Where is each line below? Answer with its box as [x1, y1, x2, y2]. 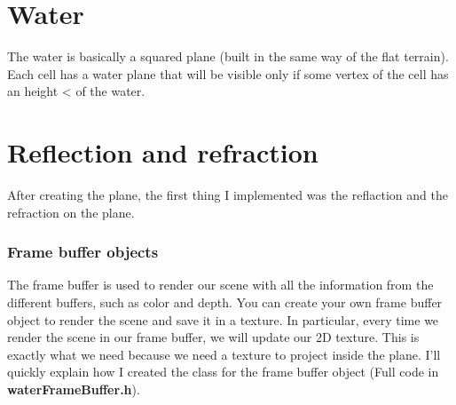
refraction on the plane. [7, 202, 135, 221]
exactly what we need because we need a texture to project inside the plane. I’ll [7, 345, 441, 363]
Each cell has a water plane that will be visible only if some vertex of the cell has [7, 64, 449, 83]
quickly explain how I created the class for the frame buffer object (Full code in [7, 362, 439, 381]
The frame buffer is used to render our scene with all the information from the [7, 275, 434, 294]
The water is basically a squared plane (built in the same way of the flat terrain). [7, 47, 449, 66]
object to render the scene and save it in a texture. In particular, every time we [7, 310, 439, 329]
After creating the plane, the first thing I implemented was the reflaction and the [7, 186, 448, 204]
